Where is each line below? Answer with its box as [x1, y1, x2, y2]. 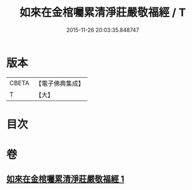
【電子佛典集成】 [35, 79, 84, 88]
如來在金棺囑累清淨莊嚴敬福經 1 [6, 174, 125, 184]
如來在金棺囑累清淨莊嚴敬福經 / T [19, 6, 186, 20]
